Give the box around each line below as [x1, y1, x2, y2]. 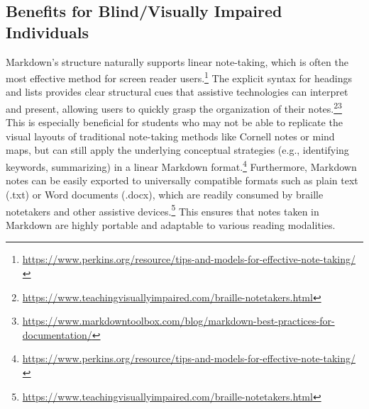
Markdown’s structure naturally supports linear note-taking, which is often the [6, 54, 348, 69]
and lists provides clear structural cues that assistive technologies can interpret [6, 84, 348, 99]
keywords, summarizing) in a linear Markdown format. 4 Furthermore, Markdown [6, 157, 357, 174]
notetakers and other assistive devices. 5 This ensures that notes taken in [6, 201, 319, 218]
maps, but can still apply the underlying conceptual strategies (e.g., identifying [6, 142, 349, 157]
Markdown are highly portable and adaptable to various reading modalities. [6, 217, 336, 232]
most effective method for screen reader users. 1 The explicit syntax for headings [6, 69, 352, 85]
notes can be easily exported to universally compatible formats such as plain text [6, 173, 358, 188]
